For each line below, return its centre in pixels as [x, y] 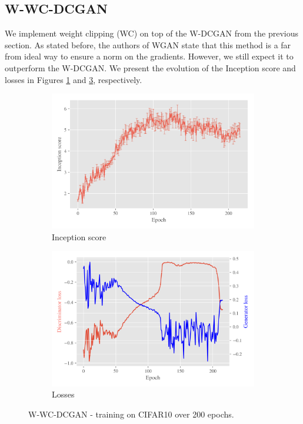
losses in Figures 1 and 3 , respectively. [74, 79]
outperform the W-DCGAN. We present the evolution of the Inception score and [150, 67]
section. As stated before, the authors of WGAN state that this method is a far [148, 44]
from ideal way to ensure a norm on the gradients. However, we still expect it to [149, 56]
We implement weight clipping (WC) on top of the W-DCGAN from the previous [151, 33]
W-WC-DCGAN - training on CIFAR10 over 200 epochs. [131, 414]
